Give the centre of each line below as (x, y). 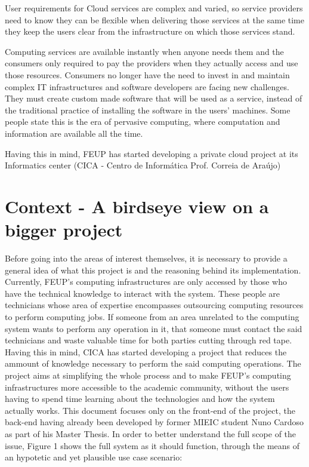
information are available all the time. (74, 133)
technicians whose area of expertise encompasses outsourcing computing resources (154, 305)
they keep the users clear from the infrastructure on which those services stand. (150, 31)
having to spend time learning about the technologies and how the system (140, 399)
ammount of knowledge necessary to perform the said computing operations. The (153, 363)
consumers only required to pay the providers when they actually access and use (152, 63)
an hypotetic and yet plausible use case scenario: (94, 457)
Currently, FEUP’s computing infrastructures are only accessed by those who (146, 282)
